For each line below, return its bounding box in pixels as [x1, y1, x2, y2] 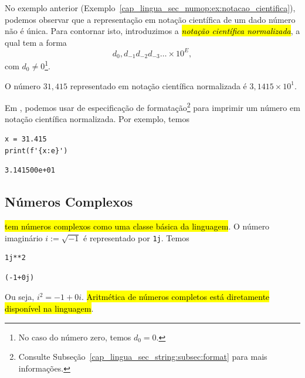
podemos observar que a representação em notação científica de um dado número [5, 13, 296, 25]
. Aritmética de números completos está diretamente [81, 291, 270, 303]
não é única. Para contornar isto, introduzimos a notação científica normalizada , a [5, 25, 300, 37]
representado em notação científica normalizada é [70, 79, 247, 92]
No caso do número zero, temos [18, 330, 131, 343]
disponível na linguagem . [5, 302, 94, 315]
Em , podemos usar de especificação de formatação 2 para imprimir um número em [5, 100, 300, 113]
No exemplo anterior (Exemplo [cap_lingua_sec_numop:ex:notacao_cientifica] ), [5, 2, 296, 14]
